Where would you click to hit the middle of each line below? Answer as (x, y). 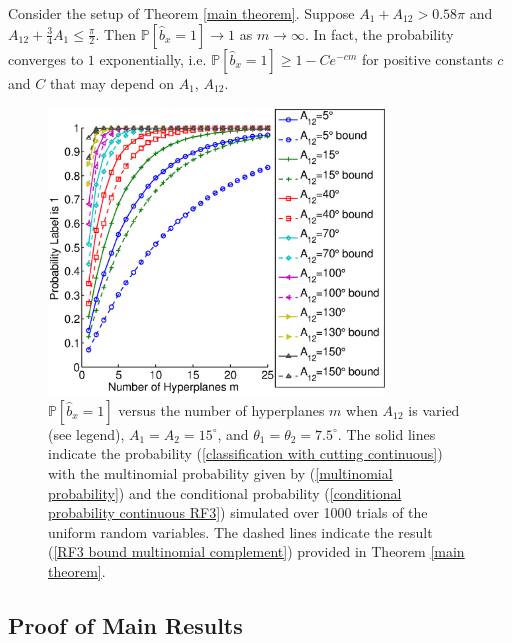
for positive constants (427, 58)
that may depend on (111, 82)
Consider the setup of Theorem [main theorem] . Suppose (181, 13)
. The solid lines (386, 433)
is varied (434, 409)
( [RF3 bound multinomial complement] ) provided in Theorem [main (256, 551)
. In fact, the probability (379, 33)
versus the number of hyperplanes (221, 409)
